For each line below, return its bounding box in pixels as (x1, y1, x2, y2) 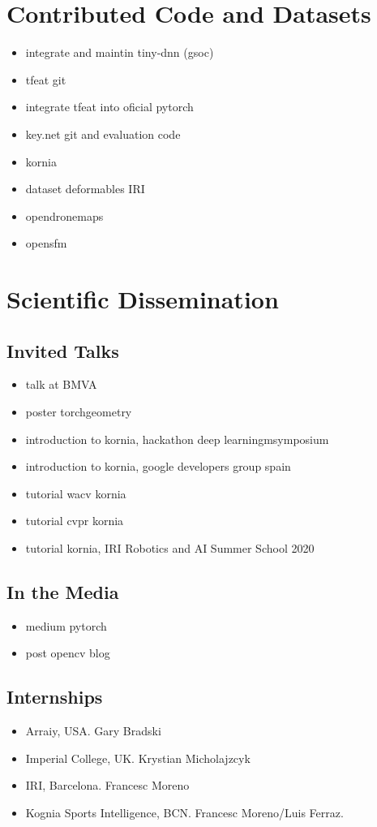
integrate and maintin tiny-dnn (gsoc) (25, 44, 214, 61)
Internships (6, 684, 103, 709)
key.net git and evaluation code (25, 125, 181, 142)
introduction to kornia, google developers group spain (25, 458, 291, 475)
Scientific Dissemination (6, 282, 279, 316)
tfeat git (25, 71, 66, 88)
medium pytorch (25, 617, 107, 634)
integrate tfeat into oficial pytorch (25, 98, 194, 115)
